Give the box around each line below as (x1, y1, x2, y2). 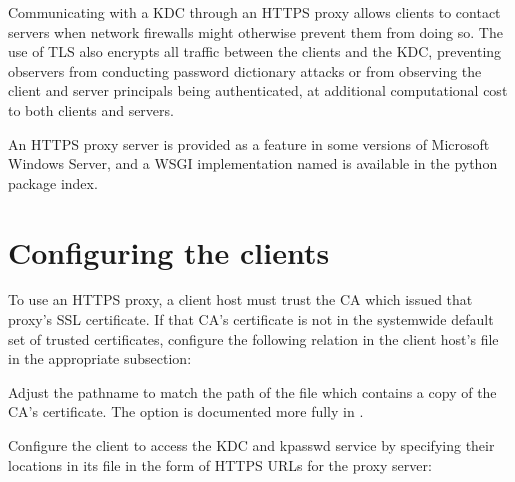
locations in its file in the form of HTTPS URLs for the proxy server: (8, 454, 432, 475)
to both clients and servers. (8, 99, 174, 120)
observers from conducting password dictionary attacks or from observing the (8, 60, 482, 81)
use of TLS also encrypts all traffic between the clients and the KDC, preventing (8, 41, 502, 62)
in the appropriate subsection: (8, 348, 192, 369)
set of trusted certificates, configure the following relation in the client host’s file (8, 328, 499, 349)
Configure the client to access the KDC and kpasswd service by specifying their (8, 435, 495, 456)
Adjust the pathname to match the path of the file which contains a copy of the (8, 381, 497, 402)
